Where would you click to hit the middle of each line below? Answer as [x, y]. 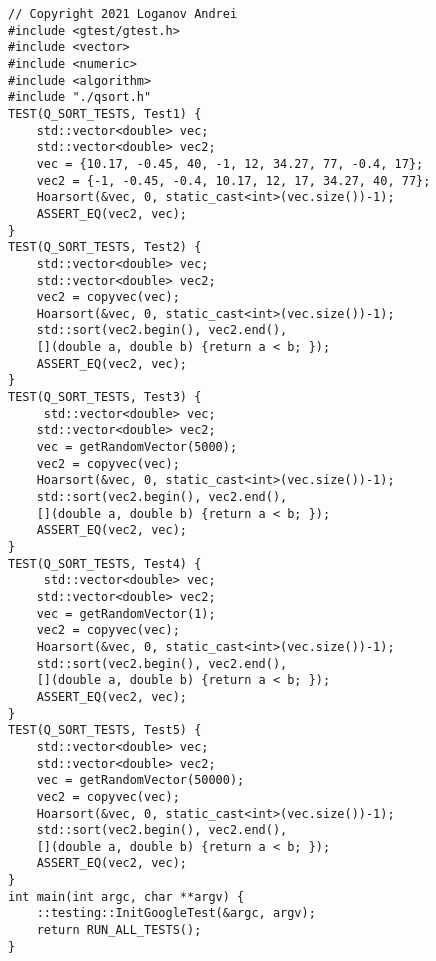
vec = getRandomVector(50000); [140, 780]
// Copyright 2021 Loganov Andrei [123, 14]
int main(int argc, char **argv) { [126, 896]
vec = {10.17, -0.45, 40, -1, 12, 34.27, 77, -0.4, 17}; [230, 163]
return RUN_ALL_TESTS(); [119, 930]
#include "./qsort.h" [80, 97]
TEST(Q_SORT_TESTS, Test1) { [105, 113]
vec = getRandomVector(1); [126, 613]
